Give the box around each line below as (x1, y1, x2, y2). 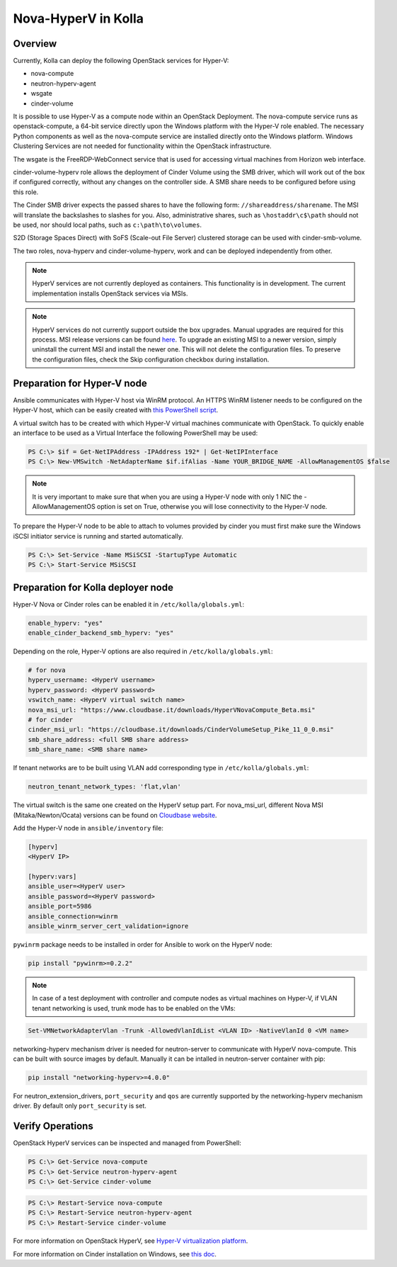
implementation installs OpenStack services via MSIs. (32, 289, 188, 298)
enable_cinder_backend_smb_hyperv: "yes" (28, 629, 174, 637)
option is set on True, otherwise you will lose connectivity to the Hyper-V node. (96, 502, 328, 511)
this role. (13, 188, 39, 196)
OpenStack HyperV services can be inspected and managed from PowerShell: (13, 1139, 242, 1147)
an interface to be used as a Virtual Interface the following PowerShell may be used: (13, 429, 258, 437)
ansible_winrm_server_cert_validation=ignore (28, 922, 189, 930)
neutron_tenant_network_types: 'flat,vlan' (28, 783, 182, 791)
